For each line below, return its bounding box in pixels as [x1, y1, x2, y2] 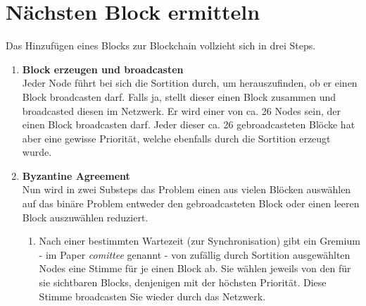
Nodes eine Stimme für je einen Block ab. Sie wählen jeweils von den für [39, 261, 351, 276]
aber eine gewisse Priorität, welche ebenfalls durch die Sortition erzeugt [22, 130, 331, 145]
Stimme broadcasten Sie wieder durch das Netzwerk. [39, 288, 266, 303]
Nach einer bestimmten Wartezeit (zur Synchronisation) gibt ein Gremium [39, 233, 360, 248]
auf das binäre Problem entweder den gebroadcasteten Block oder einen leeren [22, 196, 360, 211]
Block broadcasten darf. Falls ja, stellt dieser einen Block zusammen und [22, 89, 336, 104]
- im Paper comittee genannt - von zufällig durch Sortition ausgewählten [39, 247, 351, 262]
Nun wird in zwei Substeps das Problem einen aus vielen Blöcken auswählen [22, 182, 351, 197]
